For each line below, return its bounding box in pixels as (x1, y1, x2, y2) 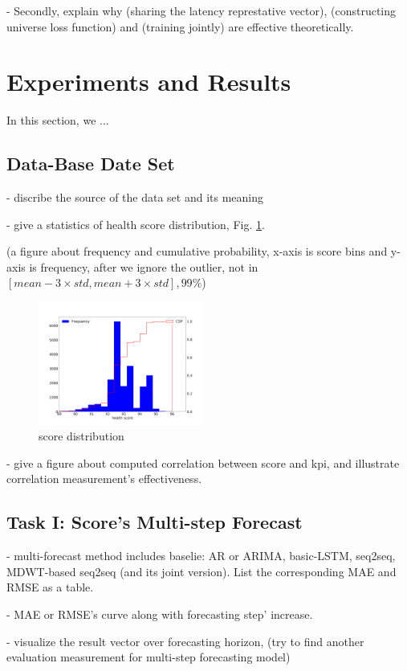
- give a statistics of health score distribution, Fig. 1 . (6, 215, 265, 232)
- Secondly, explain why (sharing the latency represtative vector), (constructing (6, 2, 397, 18)
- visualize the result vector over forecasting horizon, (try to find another (6, 632, 364, 649)
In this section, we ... (6, 112, 109, 129)
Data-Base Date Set (6, 151, 175, 176)
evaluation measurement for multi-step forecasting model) (6, 648, 291, 665)
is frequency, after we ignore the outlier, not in (29, 258, 258, 275)
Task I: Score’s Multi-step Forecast (6, 509, 303, 534)
